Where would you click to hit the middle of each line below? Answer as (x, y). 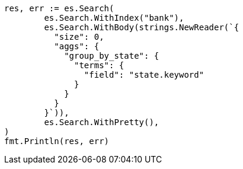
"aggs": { (77, 46)
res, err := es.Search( (59, 8)
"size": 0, (79, 37)
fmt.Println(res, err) (57, 141)
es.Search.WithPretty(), (102, 122)
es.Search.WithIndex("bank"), (114, 18)
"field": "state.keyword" (144, 75)
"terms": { (99, 65)
